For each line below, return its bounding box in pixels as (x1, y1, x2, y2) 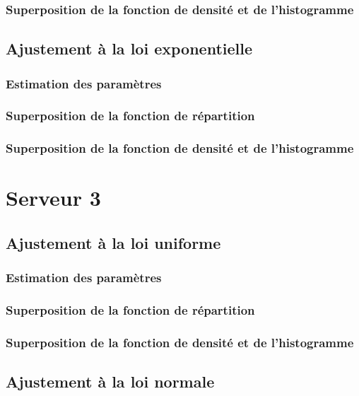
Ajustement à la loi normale (6, 371, 215, 392)
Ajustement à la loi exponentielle (6, 37, 252, 59)
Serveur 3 (6, 183, 101, 212)
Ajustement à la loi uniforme (6, 231, 221, 253)
